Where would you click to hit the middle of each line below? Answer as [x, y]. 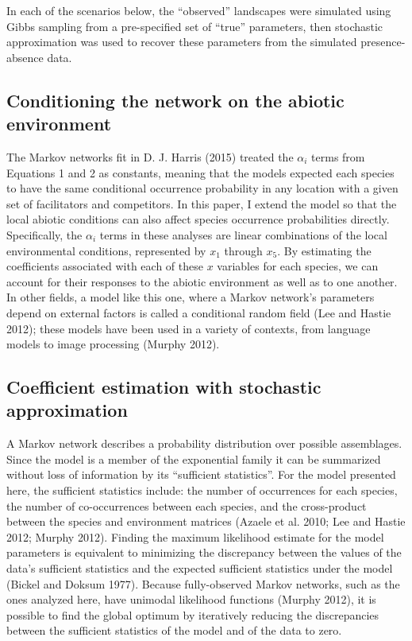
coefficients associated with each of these [105, 266]
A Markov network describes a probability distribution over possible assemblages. [204, 443]
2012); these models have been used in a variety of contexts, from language [189, 328]
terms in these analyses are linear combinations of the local [243, 234]
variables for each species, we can [298, 266]
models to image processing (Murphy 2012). [113, 344]
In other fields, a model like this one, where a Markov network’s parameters [191, 297]
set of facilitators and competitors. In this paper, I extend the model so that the [202, 203]
